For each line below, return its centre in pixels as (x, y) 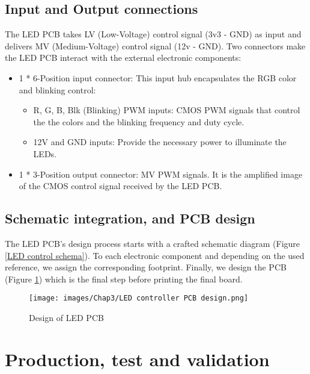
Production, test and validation (137, 359)
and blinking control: (57, 89)
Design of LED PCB (66, 317)
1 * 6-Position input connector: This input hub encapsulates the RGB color (158, 77)
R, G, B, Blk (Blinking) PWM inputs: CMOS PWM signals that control (167, 110)
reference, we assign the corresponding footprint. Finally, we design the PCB (146, 267)
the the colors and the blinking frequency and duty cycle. (139, 121)
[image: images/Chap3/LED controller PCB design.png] (139, 298)
